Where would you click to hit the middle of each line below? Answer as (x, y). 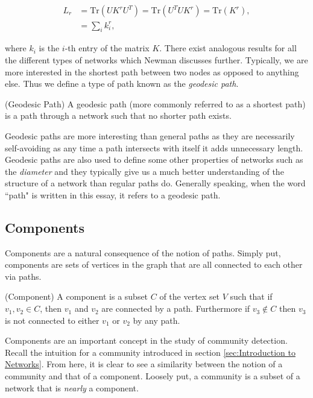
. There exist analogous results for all (228, 48)
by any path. (156, 320)
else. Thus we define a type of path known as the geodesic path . (122, 84)
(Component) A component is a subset (77, 296)
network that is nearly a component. (72, 387)
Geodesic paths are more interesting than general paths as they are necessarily (150, 135)
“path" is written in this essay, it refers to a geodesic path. (113, 194)
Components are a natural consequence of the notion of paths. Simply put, (143, 252)
